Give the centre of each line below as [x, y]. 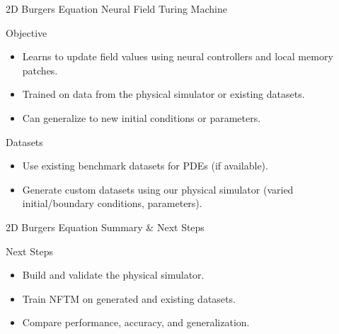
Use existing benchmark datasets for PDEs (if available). [145, 166]
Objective [27, 32]
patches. [40, 70]
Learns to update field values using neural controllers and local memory [178, 56]
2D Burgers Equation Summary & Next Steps [105, 227]
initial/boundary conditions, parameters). [112, 203]
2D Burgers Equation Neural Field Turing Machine [116, 9]
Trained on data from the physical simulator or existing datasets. [163, 94]
